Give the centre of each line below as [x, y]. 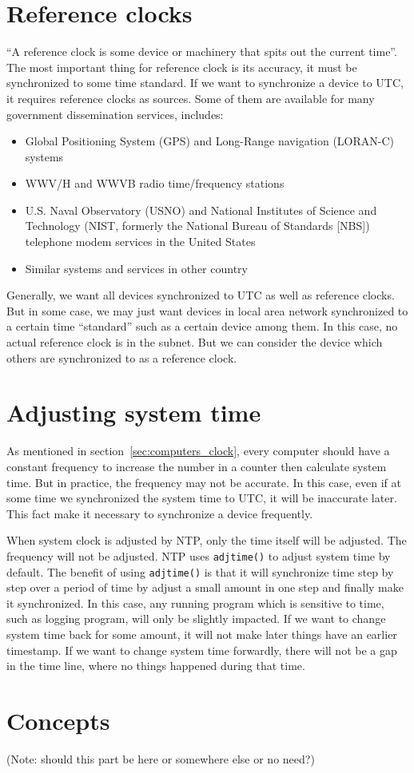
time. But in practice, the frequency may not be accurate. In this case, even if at [204, 482]
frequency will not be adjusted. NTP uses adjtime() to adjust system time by [199, 555]
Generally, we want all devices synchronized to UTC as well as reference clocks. [201, 295]
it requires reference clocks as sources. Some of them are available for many [191, 98]
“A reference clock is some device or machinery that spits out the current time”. [202, 52]
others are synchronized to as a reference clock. [122, 357]
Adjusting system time [134, 412]
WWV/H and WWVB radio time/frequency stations [155, 183]
